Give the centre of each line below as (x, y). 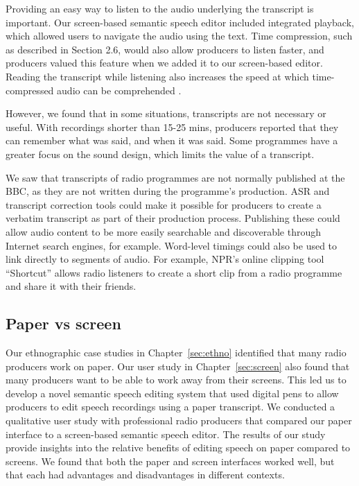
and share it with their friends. (71, 286)
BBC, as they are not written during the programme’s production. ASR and (168, 191)
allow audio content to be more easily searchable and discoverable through (163, 231)
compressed (30, 90)
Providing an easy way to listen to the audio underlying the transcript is (160, 8)
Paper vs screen (63, 323)
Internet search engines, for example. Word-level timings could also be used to (172, 245)
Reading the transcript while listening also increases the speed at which (157, 76)
